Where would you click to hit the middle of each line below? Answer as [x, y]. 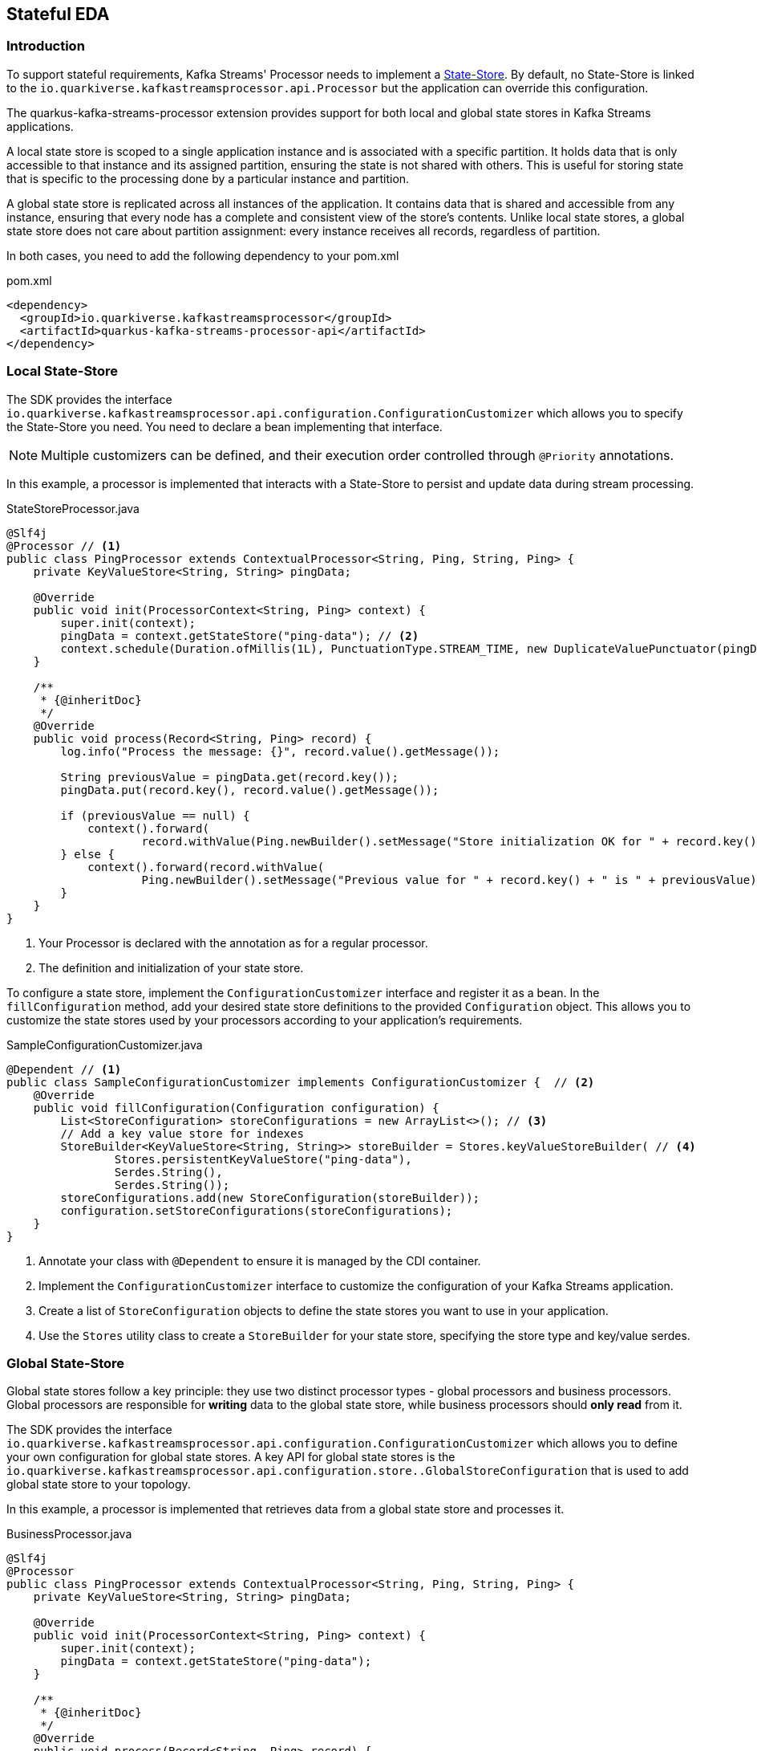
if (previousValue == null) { [155, 815]
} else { [87, 854]
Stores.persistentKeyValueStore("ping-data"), [263, 1159]
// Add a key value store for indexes [182, 1133]
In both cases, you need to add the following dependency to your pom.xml [203, 255]
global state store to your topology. [99, 1484]
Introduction [46, 46]
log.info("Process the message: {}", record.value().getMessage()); [280, 751]
